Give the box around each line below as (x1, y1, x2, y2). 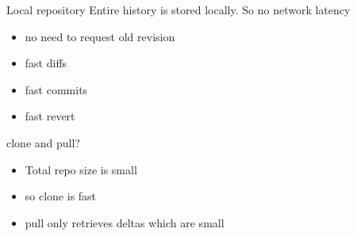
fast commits (25, 81, 88, 97)
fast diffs (25, 55, 67, 71)
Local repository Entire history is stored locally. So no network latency (6, 2, 351, 17)
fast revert (25, 108, 75, 124)
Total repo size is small (25, 161, 137, 177)
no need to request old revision (25, 28, 175, 44)
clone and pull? (6, 134, 80, 150)
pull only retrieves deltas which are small (25, 214, 225, 230)
